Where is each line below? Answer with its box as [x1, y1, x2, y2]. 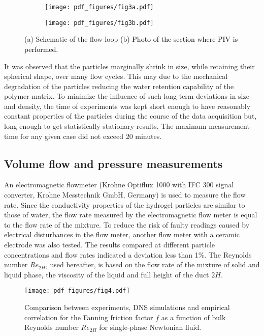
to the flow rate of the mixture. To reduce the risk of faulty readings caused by [4, 219, 250, 230]
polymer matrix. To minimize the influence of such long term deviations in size [4, 91, 249, 101]
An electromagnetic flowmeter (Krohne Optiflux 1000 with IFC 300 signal [4, 179, 234, 190]
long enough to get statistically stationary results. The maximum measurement [4, 121, 250, 131]
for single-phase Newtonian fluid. [99, 322, 202, 332]
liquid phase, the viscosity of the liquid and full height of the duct [4, 269, 209, 279]
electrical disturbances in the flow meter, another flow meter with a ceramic [4, 229, 240, 240]
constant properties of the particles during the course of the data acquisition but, [4, 110, 257, 121]
